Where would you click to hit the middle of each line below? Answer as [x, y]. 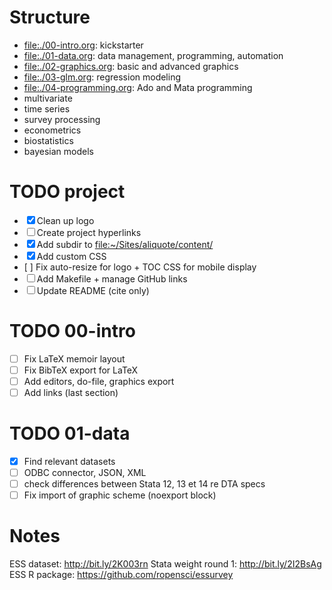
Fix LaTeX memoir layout [74, 358]
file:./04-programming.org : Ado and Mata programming [138, 87]
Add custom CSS [71, 256]
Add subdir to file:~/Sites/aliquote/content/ [125, 244]
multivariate [48, 98]
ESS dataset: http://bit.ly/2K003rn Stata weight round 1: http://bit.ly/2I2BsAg [165, 564]
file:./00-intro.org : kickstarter [83, 45]
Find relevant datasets [69, 461]
